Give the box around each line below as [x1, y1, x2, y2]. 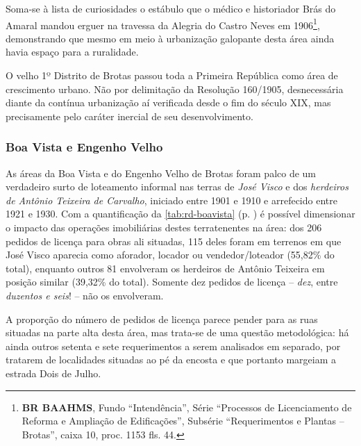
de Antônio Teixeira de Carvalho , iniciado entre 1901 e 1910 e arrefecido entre [6, 192, 337, 207]
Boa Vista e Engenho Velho [6, 138, 163, 156]
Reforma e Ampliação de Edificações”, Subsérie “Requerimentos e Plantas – [22, 413, 344, 428]
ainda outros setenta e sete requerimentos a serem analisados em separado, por [6, 338, 341, 353]
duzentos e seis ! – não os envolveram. [6, 288, 164, 302]
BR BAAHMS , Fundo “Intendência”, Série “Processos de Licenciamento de [22, 399, 352, 414]
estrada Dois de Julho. [6, 365, 101, 380]
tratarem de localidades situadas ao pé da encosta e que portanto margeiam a [6, 352, 337, 367]
